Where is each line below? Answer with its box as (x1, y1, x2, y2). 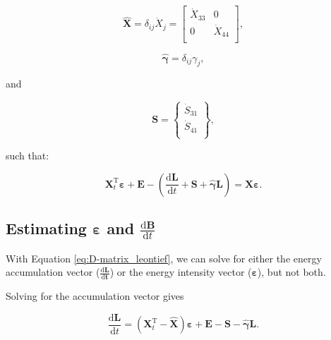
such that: (6, 147, 49, 162)
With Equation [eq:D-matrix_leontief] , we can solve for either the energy (6, 250, 322, 265)
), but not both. (257, 265, 326, 279)
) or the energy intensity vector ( (109, 265, 252, 279)
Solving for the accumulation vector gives (6, 289, 184, 303)
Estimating (6, 217, 87, 238)
